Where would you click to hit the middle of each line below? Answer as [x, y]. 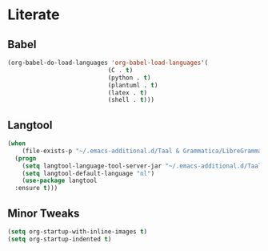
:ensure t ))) [36, 188]
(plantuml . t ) [133, 85]
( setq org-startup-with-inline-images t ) [78, 232]
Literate [34, 15]
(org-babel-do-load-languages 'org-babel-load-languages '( [108, 63]
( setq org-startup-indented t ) [60, 239]
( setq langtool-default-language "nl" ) [88, 173]
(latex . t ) [128, 93]
